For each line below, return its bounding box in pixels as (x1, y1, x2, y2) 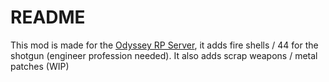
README (10, 6, 86, 29)
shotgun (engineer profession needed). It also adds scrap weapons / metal (10, 49, 318, 61)
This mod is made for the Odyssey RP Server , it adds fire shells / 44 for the (10, 39, 319, 51)
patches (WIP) (10, 60, 70, 72)
